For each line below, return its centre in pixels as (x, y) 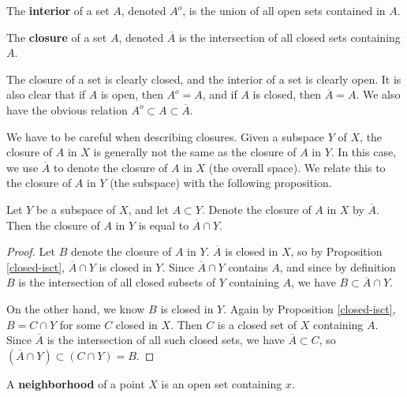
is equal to (164, 225)
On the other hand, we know (76, 308)
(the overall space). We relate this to (297, 167)
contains (248, 266)
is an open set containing (222, 383)
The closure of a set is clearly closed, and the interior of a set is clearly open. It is (204, 79)
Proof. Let (31, 251)
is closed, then (287, 94)
